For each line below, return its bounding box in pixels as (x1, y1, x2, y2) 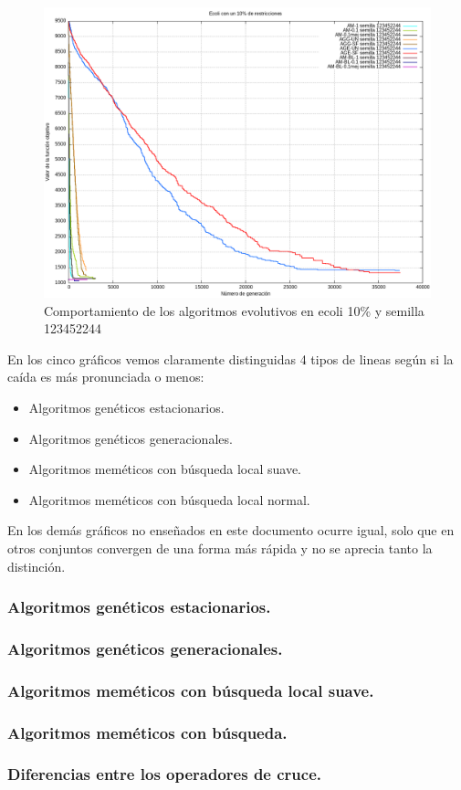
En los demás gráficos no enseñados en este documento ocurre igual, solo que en (7, 521, 455, 540)
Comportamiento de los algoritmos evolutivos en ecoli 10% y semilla (44, 300, 424, 320)
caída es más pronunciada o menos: (7, 367, 204, 386)
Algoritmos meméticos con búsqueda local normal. (28, 490, 310, 509)
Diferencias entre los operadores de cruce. (7, 763, 322, 785)
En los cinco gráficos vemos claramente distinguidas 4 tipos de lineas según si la (7, 349, 454, 368)
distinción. (7, 556, 66, 575)
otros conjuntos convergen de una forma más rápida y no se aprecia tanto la (7, 538, 433, 557)
